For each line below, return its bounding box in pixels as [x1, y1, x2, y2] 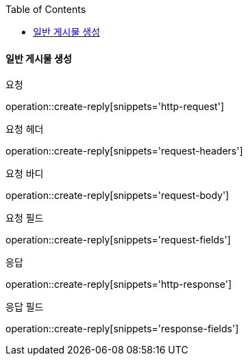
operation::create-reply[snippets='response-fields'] [5, 323, 239, 335]
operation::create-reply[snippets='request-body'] [5, 189, 230, 202]
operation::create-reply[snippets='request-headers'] [5, 145, 243, 157]
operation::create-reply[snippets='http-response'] [5, 278, 232, 291]
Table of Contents [5, 3, 86, 15]
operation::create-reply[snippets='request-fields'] [5, 234, 231, 246]
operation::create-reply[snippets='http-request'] [5, 101, 224, 113]
